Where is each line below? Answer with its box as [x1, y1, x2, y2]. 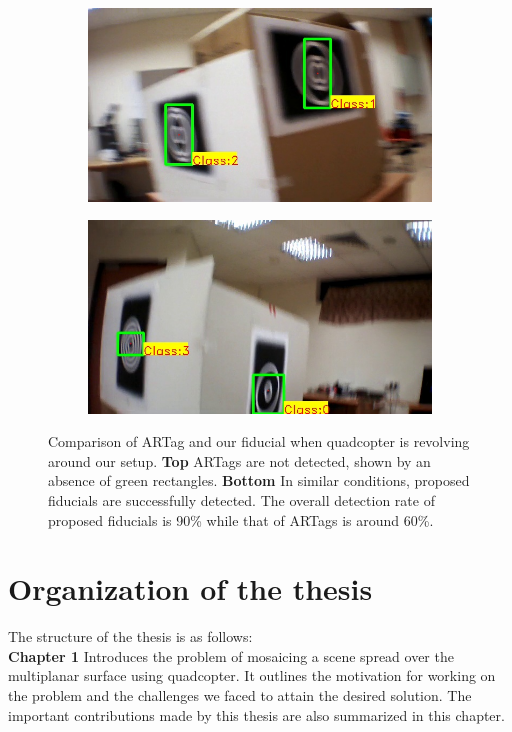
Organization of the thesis [8, 568, 373, 609]
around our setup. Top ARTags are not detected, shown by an [48, 450, 431, 471]
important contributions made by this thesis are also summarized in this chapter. [8, 704, 505, 725]
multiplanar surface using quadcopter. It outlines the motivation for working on [8, 665, 496, 686]
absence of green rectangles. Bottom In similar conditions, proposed [48, 470, 470, 491]
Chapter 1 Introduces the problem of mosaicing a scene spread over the [8, 645, 454, 666]
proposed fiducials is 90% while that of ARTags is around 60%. [48, 509, 434, 530]
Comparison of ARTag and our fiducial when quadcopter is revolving [48, 431, 470, 452]
